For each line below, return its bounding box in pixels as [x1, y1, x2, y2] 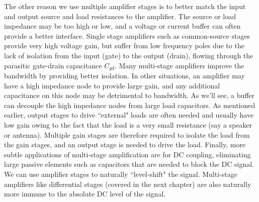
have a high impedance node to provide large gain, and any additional [4, 80, 220, 90]
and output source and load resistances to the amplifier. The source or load [4, 11, 236, 21]
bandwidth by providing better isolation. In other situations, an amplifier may [4, 70, 245, 81]
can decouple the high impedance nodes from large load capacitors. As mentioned [4, 99, 255, 110]
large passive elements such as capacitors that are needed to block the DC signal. [4, 159, 254, 169]
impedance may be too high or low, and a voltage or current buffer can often [4, 21, 241, 31]
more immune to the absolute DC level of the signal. [4, 188, 166, 199]
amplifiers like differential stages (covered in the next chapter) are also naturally [4, 178, 251, 189]
